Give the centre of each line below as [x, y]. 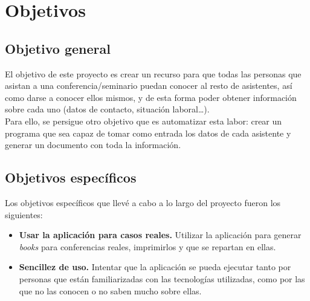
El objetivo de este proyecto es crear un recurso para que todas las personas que [153, 73]
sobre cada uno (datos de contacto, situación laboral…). [107, 109]
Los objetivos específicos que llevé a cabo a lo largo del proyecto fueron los [143, 202]
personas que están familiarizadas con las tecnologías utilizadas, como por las [162, 278]
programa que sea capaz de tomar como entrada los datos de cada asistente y [148, 133]
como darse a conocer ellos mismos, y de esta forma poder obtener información [151, 97]
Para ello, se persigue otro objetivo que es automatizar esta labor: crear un [144, 121]
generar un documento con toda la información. [93, 145]
